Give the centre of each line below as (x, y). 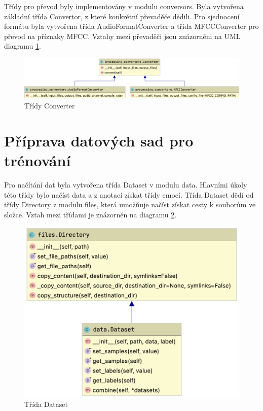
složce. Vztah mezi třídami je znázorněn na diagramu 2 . (90, 214)
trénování (37, 160)
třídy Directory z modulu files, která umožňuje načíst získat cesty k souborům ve (130, 204)
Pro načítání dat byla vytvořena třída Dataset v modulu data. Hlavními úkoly (126, 184)
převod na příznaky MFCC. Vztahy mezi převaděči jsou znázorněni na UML (122, 36)
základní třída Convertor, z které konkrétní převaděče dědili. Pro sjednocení (122, 16)
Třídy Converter (50, 106)
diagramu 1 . (23, 46)
